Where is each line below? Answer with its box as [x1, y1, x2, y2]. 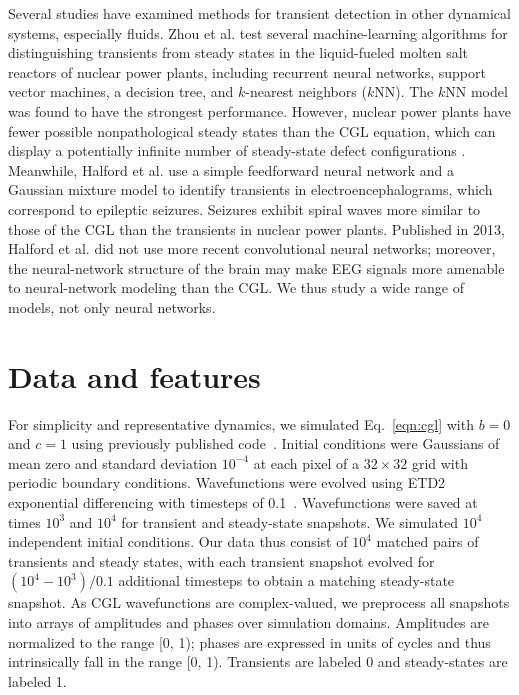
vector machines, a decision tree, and [8, 81, 234, 102]
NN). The [374, 81, 434, 102]
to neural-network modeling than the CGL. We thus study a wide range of [8, 277, 464, 298]
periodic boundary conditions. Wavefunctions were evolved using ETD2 [8, 472, 446, 493]
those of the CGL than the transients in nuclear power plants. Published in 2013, [8, 218, 505, 239]
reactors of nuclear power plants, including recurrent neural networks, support [8, 61, 486, 82]
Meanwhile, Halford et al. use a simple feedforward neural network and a [8, 159, 455, 180]
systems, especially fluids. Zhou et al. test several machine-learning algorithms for [8, 22, 508, 43]
